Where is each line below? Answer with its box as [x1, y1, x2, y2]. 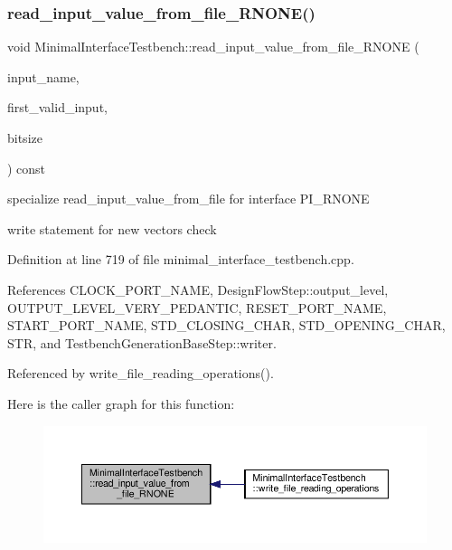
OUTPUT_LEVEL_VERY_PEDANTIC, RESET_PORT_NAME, [7, 298, 387, 317]
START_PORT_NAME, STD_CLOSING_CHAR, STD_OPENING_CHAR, [7, 316, 446, 335]
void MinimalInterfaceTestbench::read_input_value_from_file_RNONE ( [7, 37, 419, 56]
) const [7, 158, 46, 177]
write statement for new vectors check [7, 219, 217, 238]
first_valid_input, [7, 98, 108, 117]
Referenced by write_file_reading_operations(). [7, 364, 274, 383]
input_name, [7, 67, 80, 86]
